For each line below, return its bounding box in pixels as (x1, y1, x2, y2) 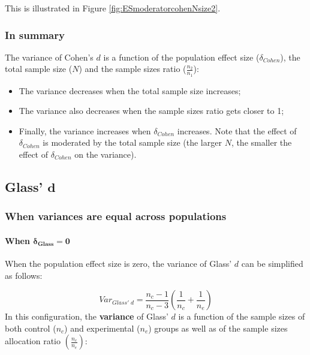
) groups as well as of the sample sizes (148, 321, 288, 334)
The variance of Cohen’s (5, 50, 94, 63)
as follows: (5, 269, 43, 281)
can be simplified (241, 257, 303, 270)
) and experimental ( (64, 321, 140, 334)
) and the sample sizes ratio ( (79, 62, 186, 75)
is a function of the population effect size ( (103, 50, 260, 63)
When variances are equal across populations (5, 209, 227, 224)
